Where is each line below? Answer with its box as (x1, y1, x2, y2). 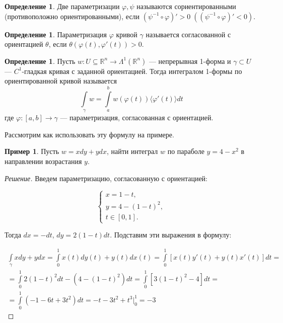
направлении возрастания (5, 155, 82, 166)
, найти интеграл (106, 146, 158, 156)
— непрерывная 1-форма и (149, 55, 231, 66)
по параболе (167, 146, 204, 156)
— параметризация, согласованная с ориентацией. (60, 112, 214, 123)
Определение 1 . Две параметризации (5, 1, 120, 11)
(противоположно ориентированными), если (5, 11, 140, 21)
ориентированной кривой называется (5, 75, 117, 86)
